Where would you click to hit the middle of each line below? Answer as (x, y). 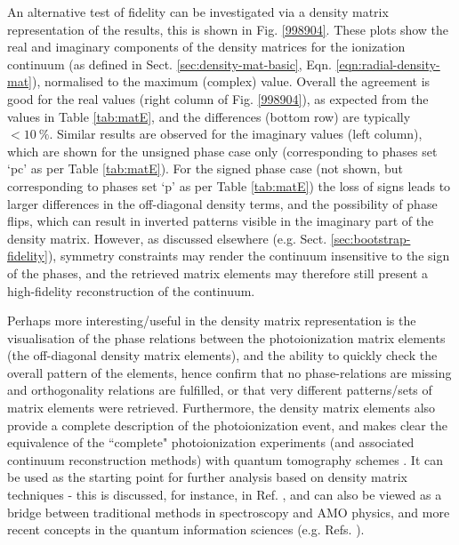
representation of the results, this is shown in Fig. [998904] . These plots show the (228, 29)
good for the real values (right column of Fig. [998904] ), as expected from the (218, 98)
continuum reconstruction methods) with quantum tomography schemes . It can (225, 459)
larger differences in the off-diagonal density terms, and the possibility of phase (222, 203)
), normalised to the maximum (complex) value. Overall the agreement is (231, 81)
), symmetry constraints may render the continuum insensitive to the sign (249, 256)
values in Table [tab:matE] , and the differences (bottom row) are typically (209, 116)
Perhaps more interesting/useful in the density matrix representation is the (212, 321)
